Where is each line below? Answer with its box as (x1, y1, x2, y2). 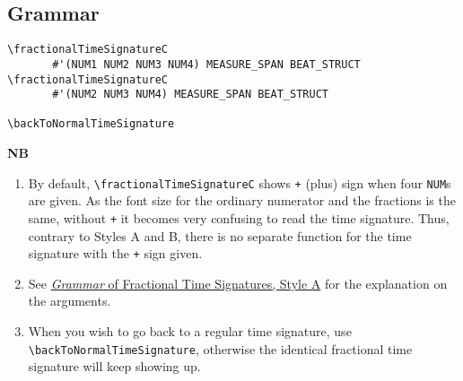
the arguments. (28, 291, 111, 310)
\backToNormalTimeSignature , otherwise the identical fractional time (28, 339, 413, 358)
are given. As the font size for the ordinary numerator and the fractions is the (28, 191, 456, 210)
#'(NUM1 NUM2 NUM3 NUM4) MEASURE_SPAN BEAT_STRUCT (52, 57, 361, 71)
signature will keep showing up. (28, 357, 201, 376)
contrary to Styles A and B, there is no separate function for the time (28, 226, 412, 245)
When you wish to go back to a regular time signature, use (28, 322, 352, 341)
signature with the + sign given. (28, 244, 203, 263)
